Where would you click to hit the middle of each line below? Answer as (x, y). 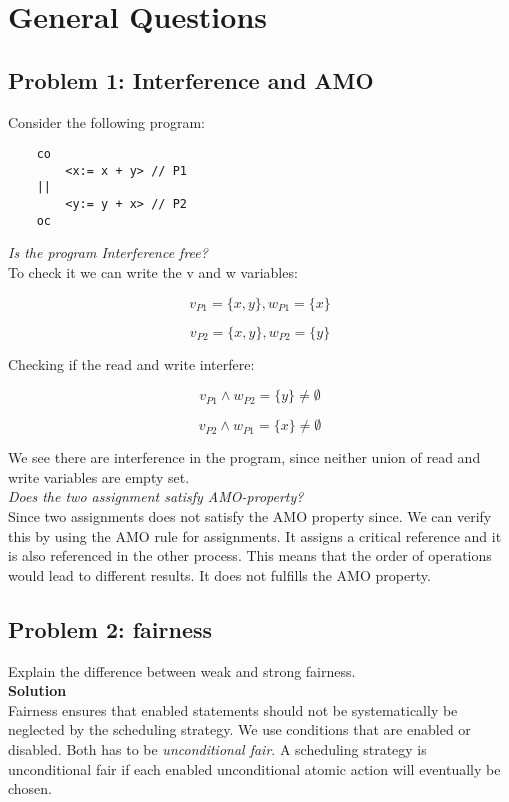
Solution (37, 690)
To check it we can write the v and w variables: (153, 272)
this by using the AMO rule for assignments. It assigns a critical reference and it (255, 535)
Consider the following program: (106, 121)
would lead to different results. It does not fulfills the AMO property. (219, 574)
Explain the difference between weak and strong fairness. (182, 670)
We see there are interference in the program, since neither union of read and (244, 457)
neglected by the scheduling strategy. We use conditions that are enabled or (239, 729)
